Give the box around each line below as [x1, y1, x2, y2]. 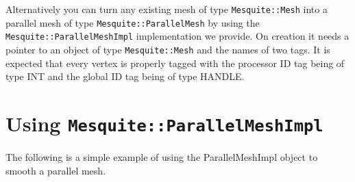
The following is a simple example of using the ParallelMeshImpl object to [5, 150, 318, 164]
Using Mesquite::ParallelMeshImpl [5, 109, 323, 137]
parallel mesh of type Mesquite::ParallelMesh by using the [5, 15, 260, 29]
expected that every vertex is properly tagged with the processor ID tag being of [5, 55, 345, 70]
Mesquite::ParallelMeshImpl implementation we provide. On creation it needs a [5, 29, 350, 43]
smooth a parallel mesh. [5, 163, 106, 177]
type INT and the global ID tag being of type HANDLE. [5, 69, 245, 83]
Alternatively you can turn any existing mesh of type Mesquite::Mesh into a [5, 2, 328, 16]
